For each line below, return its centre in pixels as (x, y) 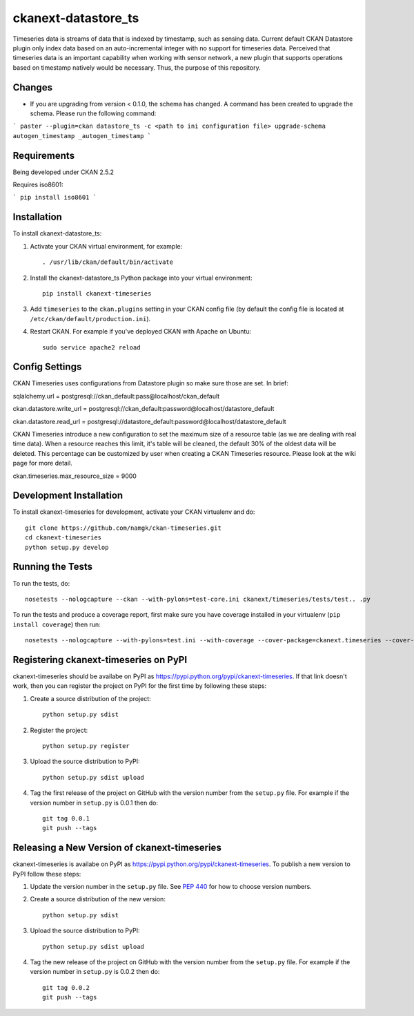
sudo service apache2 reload (91, 347)
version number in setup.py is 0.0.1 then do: (94, 803)
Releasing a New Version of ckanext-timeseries (117, 848)
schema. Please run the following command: (93, 113)
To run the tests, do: (41, 583)
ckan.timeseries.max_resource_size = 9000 (75, 476)
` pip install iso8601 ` (55, 198)
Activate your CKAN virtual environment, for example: (106, 246)
